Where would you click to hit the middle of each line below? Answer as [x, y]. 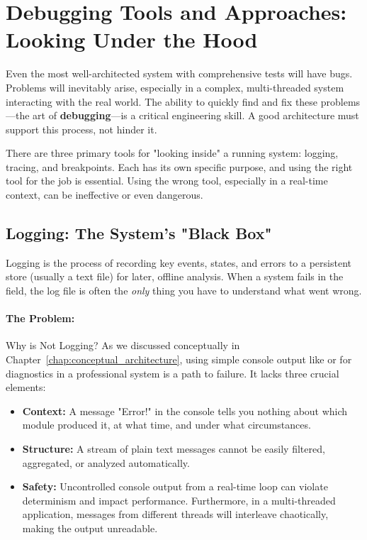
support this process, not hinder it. [81, 129]
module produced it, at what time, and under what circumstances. [166, 425]
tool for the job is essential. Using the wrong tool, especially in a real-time [167, 181]
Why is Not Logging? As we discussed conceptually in [123, 345]
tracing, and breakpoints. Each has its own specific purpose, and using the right [179, 166]
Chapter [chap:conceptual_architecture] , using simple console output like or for [179, 359]
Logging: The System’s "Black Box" [139, 233]
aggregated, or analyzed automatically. [106, 462]
